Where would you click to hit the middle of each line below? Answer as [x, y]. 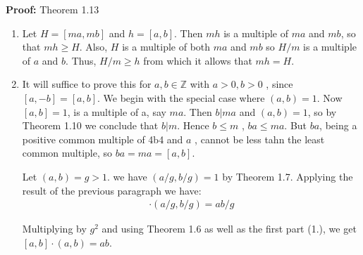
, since [279, 84]
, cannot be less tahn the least [260, 139]
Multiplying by [54, 229]
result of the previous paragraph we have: [112, 190]
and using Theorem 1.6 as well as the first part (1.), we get [229, 229]
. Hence [193, 125]
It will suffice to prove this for [87, 84]
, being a [338, 125]
